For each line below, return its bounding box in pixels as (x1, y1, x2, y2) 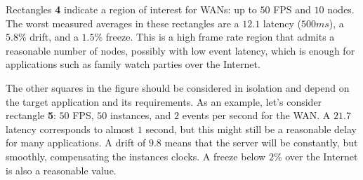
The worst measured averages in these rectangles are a (6, 15, 239, 30)
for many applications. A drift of (6, 135, 146, 150)
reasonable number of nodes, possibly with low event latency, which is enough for (6, 43, 355, 57)
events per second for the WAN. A (182, 108, 331, 123)
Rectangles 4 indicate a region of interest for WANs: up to (6, 2, 257, 16)
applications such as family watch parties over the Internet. (6, 57, 260, 71)
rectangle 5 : (6, 108, 56, 123)
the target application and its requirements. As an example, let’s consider (6, 94, 322, 109)
